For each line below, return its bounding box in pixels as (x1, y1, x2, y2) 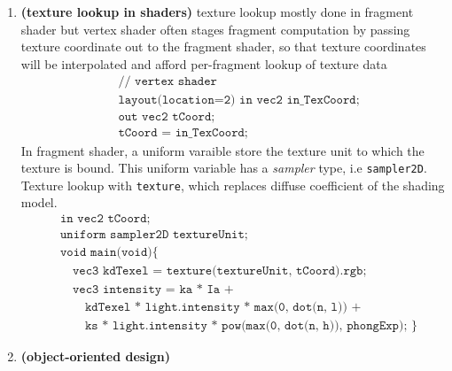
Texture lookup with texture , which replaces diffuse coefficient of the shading (20, 175, 445, 194)
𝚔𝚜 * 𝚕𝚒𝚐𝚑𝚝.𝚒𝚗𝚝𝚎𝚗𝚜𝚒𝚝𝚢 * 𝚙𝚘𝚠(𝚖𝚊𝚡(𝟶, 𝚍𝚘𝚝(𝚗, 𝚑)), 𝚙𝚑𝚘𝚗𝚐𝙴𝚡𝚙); (85, 320, 408, 333)
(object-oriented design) (20, 347, 170, 366)
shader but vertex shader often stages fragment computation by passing (20, 19, 410, 38)
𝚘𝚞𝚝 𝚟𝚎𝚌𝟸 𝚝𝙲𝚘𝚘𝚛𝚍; (118, 111, 215, 124)
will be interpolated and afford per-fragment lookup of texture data (20, 54, 387, 73)
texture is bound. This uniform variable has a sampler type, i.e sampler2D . (20, 158, 427, 177)
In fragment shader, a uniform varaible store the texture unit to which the (20, 141, 425, 159)
